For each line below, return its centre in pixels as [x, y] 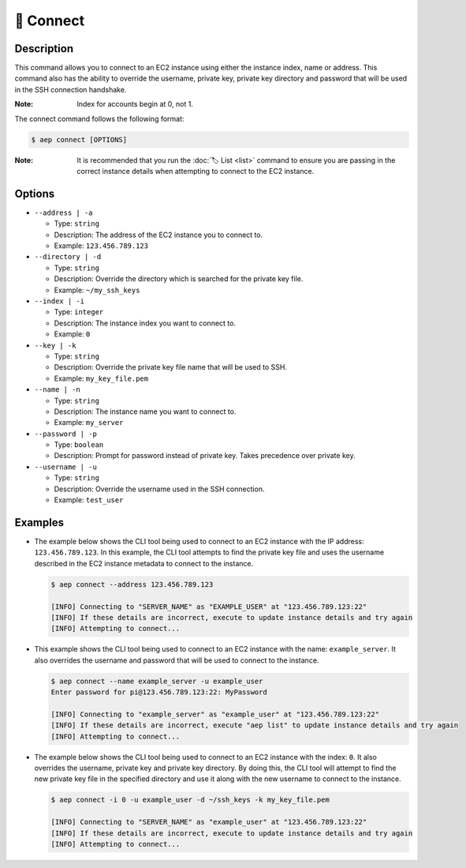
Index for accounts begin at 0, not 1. [135, 104]
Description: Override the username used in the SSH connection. [159, 489]
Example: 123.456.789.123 [101, 246]
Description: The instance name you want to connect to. [145, 411]
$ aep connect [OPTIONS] [79, 139]
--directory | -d [68, 257]
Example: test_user [89, 500]
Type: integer [79, 312]
